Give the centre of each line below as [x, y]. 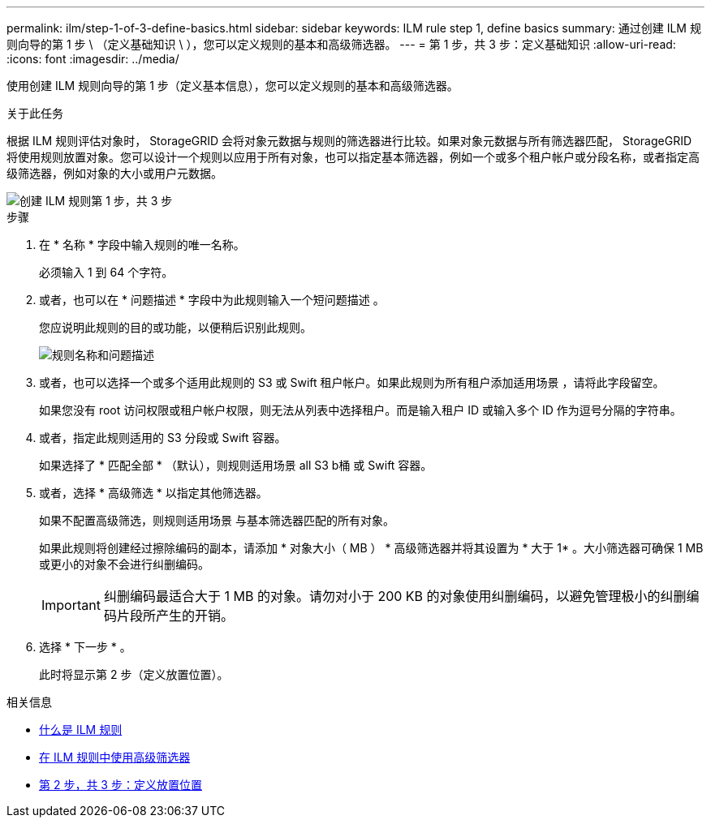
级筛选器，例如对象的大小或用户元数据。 [114, 173]
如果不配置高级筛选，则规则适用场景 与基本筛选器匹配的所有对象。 [217, 520]
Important [71, 605]
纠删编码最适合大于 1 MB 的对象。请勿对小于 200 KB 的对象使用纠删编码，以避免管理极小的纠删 [395, 596]
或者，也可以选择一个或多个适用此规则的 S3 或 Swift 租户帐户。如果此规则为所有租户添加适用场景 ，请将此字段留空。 [352, 382]
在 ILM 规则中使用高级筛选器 [115, 757]
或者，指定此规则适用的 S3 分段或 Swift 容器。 [163, 438]
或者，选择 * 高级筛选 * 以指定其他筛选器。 [153, 493]
